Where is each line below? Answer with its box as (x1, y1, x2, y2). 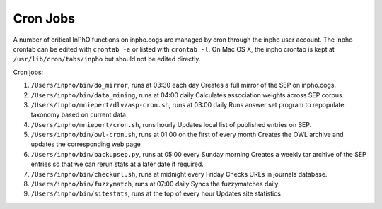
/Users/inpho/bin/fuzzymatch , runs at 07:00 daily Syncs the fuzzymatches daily (30, 180, 279, 189)
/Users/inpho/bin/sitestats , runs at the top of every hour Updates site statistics (30, 189, 281, 198)
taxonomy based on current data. (30, 110, 128, 119)
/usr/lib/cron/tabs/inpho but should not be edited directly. (13, 55, 201, 64)
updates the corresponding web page (30, 140, 141, 148)
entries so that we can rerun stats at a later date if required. (30, 160, 204, 169)
